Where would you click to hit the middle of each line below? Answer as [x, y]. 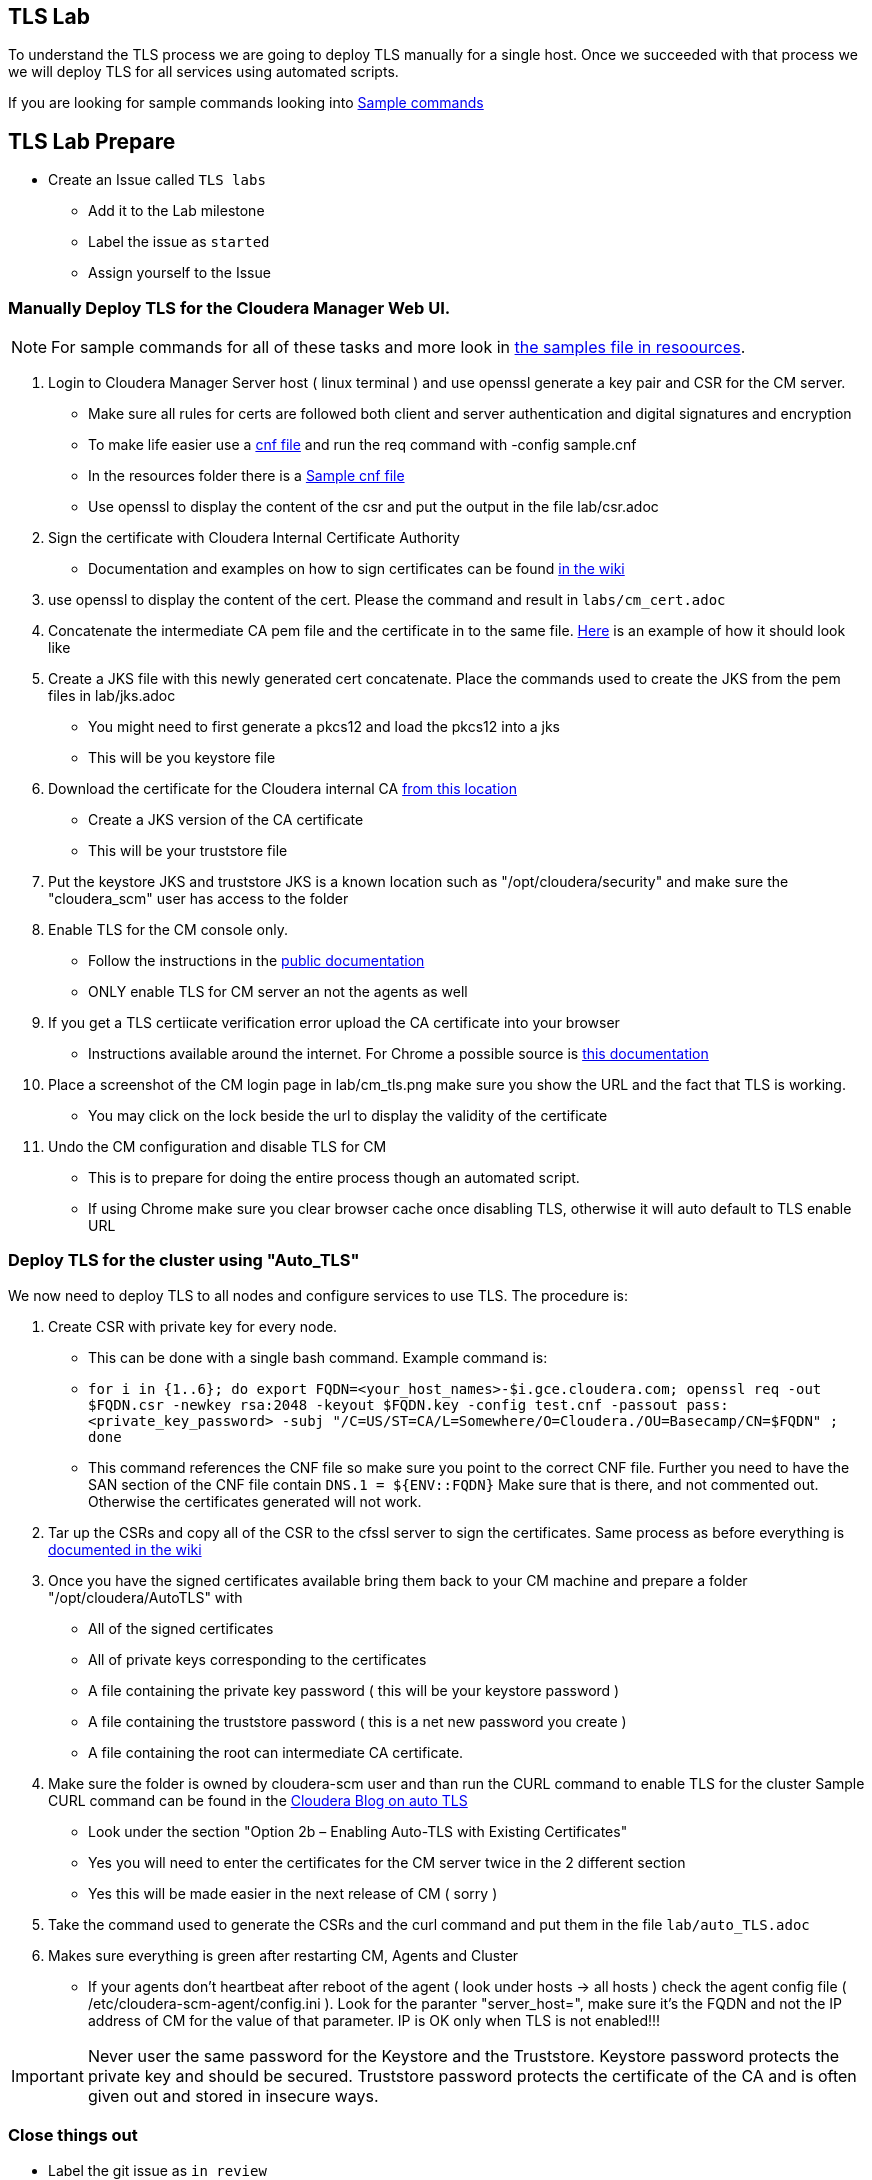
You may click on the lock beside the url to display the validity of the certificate [348, 1116]
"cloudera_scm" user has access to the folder [198, 899]
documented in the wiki [125, 1549]
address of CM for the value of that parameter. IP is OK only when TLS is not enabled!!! [374, 2020]
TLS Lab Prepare [92, 141]
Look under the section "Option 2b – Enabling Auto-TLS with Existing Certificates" [358, 1831]
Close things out [73, 2135]
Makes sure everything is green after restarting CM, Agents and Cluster [283, 1955]
